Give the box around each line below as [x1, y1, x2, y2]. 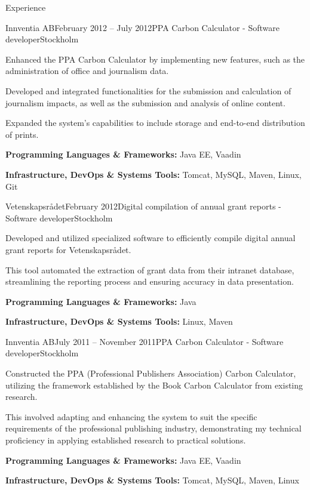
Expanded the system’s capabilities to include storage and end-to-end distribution [5, 116, 305, 129]
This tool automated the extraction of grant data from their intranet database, [5, 263, 294, 276]
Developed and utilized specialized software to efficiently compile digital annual [5, 232, 296, 244]
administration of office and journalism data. [5, 64, 169, 77]
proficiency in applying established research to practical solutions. [5, 434, 246, 446]
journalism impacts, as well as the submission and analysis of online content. [5, 96, 286, 109]
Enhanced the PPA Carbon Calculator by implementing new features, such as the [5, 53, 305, 65]
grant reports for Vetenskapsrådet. [5, 243, 131, 255]
